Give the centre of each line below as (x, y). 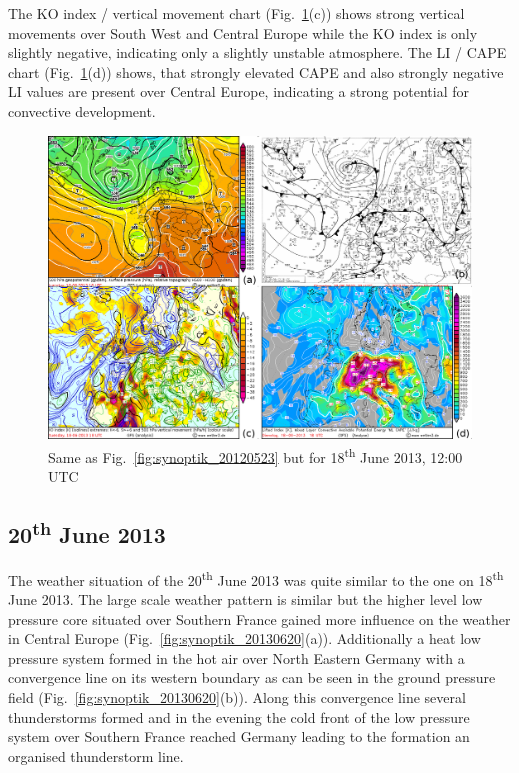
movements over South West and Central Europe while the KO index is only (243, 32)
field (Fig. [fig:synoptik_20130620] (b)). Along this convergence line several (237, 696)
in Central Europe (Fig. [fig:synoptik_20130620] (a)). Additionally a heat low (244, 638)
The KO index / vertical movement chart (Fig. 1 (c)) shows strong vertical (236, 13)
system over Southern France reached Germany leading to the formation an (239, 736)
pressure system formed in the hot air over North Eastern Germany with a (236, 657)
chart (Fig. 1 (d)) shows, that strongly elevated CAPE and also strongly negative (256, 71)
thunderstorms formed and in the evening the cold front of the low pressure (239, 716)
